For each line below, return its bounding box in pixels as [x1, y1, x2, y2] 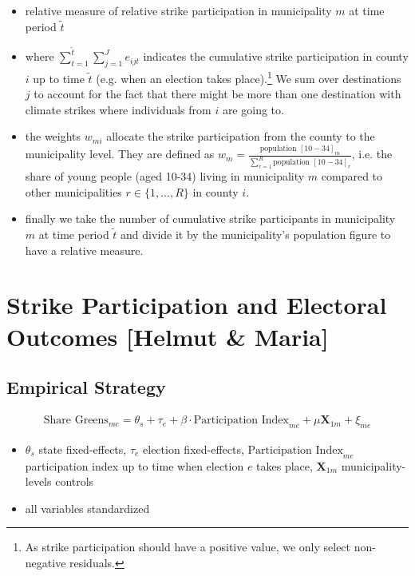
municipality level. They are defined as [25, 145, 215, 162]
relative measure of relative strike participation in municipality [25, 2, 332, 18]
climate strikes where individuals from [25, 101, 211, 117]
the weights [25, 128, 81, 145]
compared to [321, 168, 383, 185]
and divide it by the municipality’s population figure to [121, 226, 391, 243]
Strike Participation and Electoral [6, 288, 387, 321]
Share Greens [43, 415, 109, 427]
